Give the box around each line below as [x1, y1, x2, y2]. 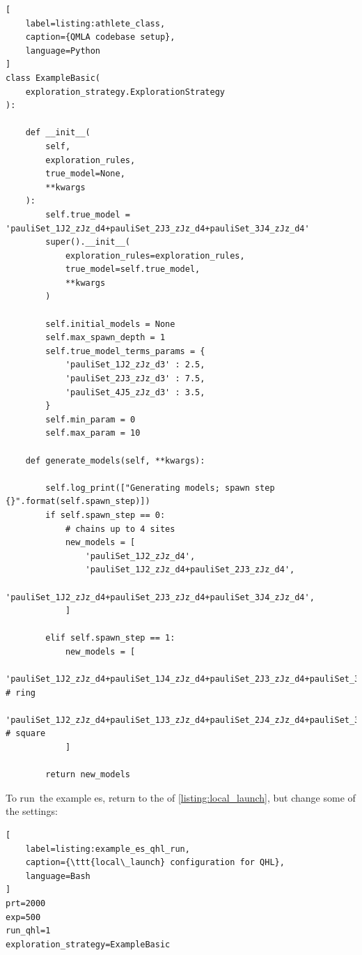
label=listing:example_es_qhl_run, [25, 843, 190, 854]
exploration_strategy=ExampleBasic [6, 939, 171, 949]
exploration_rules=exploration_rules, [65, 250, 245, 261]
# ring [6, 687, 36, 698]
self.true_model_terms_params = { [45, 346, 205, 356]
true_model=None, [45, 169, 125, 179]
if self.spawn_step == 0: [45, 510, 166, 520]
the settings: [6, 804, 58, 818]
